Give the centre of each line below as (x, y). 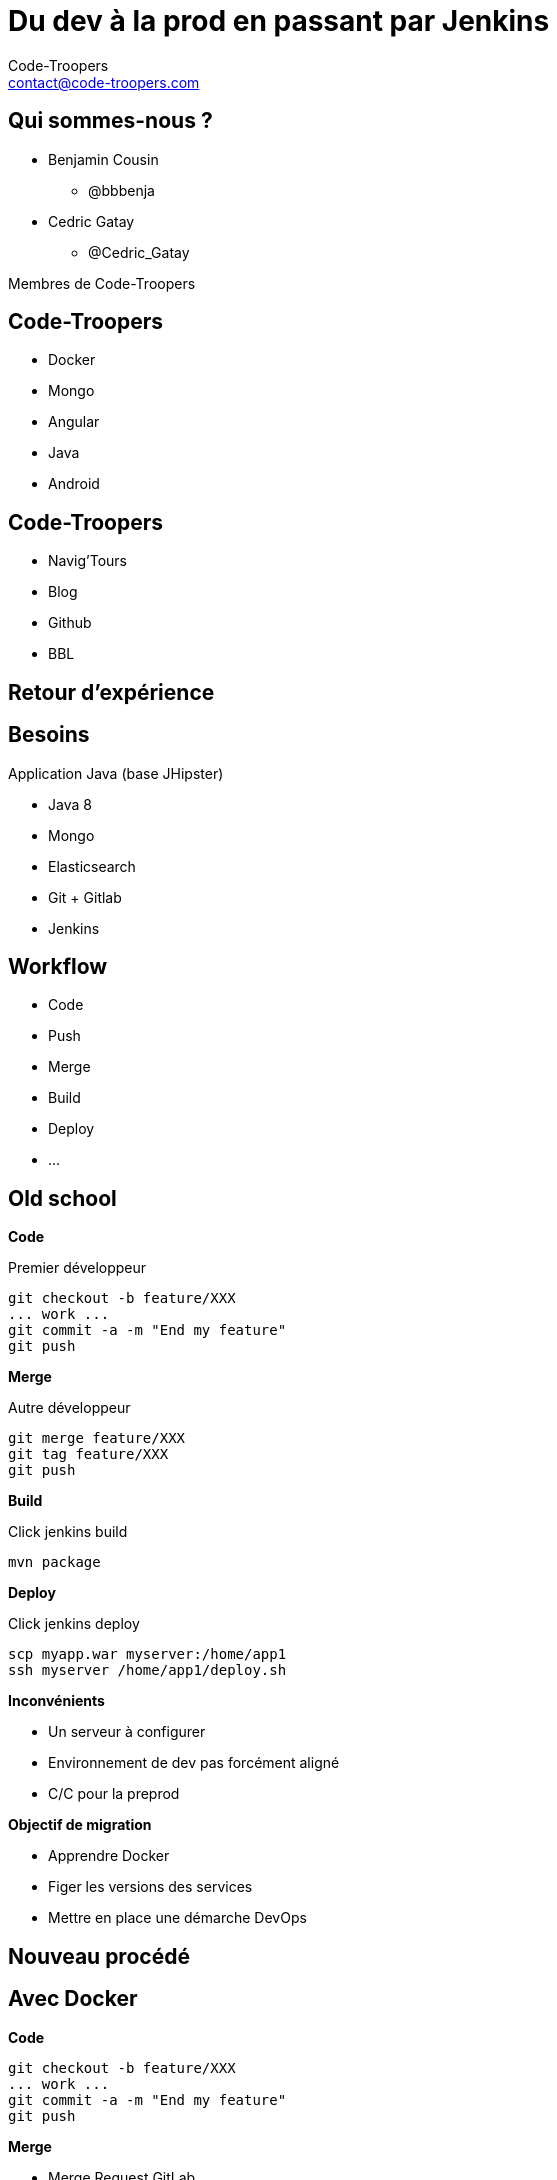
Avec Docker (73, 1999)
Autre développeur (69, 1408)
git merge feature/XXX (97, 1438)
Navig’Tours (87, 561)
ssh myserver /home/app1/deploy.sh (147, 1670)
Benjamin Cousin (103, 159)
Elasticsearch (92, 866)
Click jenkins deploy (74, 1624)
